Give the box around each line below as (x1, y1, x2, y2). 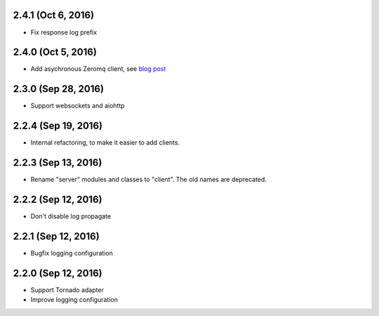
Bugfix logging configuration (30, 249, 114, 257)
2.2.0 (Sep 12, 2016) (13, 267, 103, 279)
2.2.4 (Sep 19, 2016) (13, 120, 103, 132)
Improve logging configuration (30, 296, 119, 304)
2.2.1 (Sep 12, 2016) (13, 230, 100, 242)
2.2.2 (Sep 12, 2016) (13, 193, 102, 205)
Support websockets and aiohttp (30, 102, 126, 110)
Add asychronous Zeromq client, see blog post (30, 65, 166, 73)
